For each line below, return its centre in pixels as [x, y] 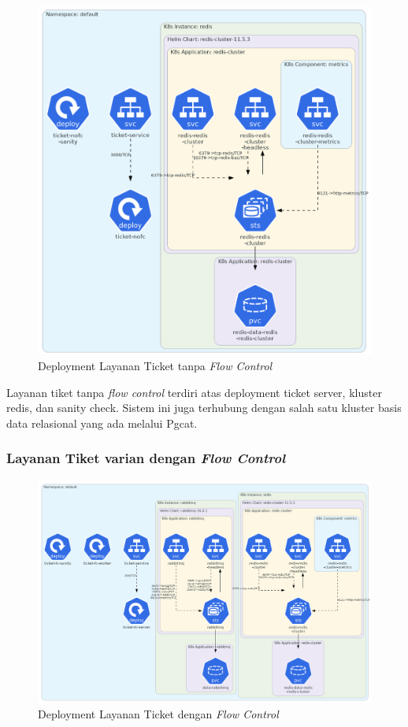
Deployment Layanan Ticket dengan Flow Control [158, 714]
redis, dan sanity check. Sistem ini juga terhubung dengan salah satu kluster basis [204, 408]
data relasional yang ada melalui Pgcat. [102, 423]
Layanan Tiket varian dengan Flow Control [146, 458]
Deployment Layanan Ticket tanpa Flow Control [155, 366]
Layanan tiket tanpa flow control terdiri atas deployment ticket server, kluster [194, 392]
